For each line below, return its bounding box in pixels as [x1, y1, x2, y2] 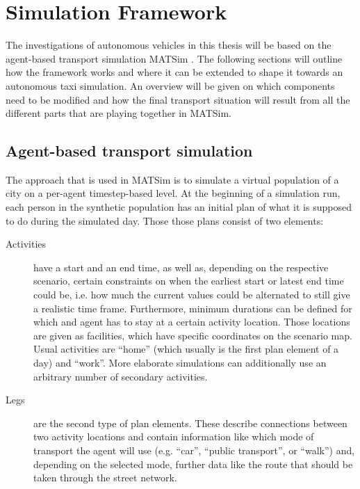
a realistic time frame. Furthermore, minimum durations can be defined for [33, 300, 352, 315]
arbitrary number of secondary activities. [33, 369, 208, 383]
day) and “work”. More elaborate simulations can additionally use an [33, 355, 327, 370]
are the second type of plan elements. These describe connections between [33, 415, 347, 430]
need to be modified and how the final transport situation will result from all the [6, 92, 350, 106]
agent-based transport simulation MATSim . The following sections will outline [6, 51, 343, 65]
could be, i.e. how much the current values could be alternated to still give [33, 287, 350, 302]
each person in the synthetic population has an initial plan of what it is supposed [6, 200, 352, 214]
